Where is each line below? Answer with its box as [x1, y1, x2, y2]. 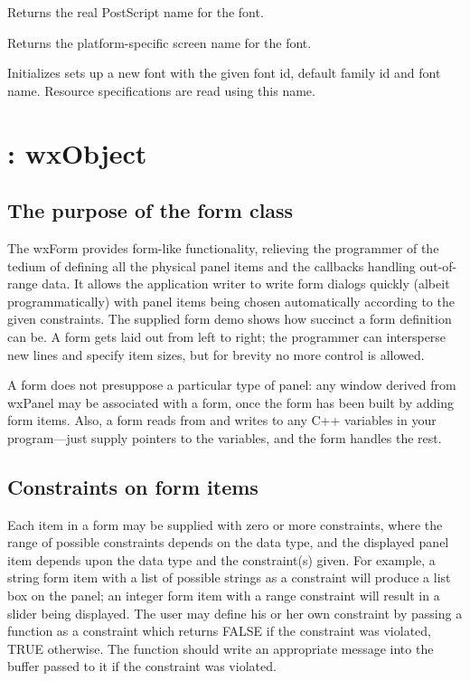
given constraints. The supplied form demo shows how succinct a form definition [7, 309, 452, 328]
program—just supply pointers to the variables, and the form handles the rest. [7, 428, 442, 447]
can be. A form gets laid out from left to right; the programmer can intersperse [7, 326, 446, 345]
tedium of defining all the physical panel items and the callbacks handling [7, 256, 416, 275]
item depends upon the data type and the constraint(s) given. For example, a [7, 550, 436, 569]
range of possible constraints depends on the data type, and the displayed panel [7, 533, 449, 552]
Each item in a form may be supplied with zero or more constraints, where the [7, 515, 443, 534]
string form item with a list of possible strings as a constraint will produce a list [7, 568, 451, 587]
